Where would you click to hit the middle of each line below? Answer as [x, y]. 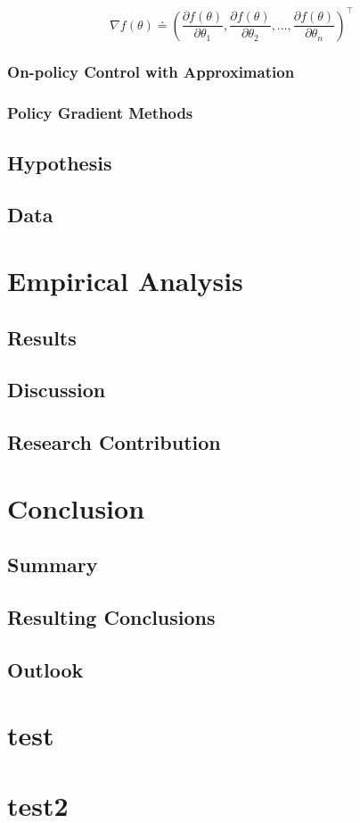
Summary [53, 565]
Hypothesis [60, 162]
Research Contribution [114, 442]
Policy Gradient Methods [100, 113]
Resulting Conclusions [111, 617]
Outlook [45, 669]
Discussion [57, 390]
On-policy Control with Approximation [151, 72]
